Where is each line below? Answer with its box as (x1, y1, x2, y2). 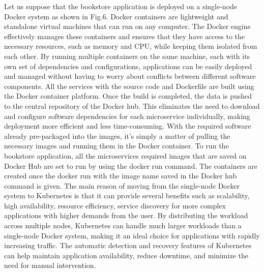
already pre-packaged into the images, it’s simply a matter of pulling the (4, 130, 230, 141)
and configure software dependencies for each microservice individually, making (4, 110, 250, 121)
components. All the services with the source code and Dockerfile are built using (4, 80, 254, 91)
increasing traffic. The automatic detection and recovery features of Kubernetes (4, 240, 252, 251)
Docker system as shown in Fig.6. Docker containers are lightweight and (4, 11, 228, 21)
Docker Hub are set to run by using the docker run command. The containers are (4, 160, 258, 171)
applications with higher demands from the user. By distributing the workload (4, 210, 248, 221)
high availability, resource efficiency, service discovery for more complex (4, 200, 226, 210)
